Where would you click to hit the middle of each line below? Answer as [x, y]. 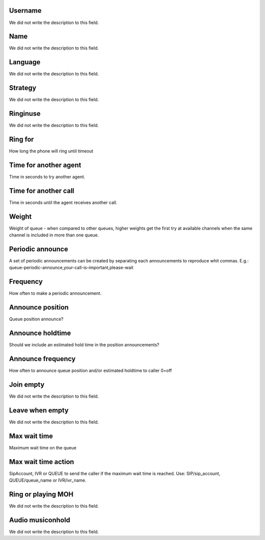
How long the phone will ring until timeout [51, 151]
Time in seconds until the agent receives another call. [63, 202]
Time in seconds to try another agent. [47, 177]
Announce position [39, 307]
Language [25, 62]
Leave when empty [39, 410]
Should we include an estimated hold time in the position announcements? [84, 345]
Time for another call [42, 191]
